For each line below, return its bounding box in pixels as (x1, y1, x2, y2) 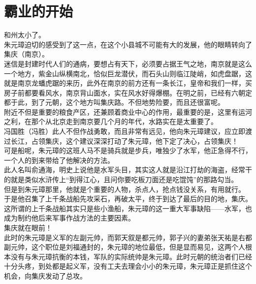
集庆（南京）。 (4, 49, 49, 59)
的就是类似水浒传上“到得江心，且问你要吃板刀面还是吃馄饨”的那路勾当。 (4, 174, 238, 185)
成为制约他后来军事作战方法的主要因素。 (4, 213, 135, 223)
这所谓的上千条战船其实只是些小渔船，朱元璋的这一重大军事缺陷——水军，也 (4, 203, 252, 213)
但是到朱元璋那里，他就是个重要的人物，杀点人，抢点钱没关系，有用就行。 (4, 184, 245, 194)
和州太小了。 (4, 30, 45, 40)
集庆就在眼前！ (4, 222, 52, 232)
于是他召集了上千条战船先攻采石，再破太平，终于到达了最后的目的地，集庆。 (4, 193, 252, 204)
